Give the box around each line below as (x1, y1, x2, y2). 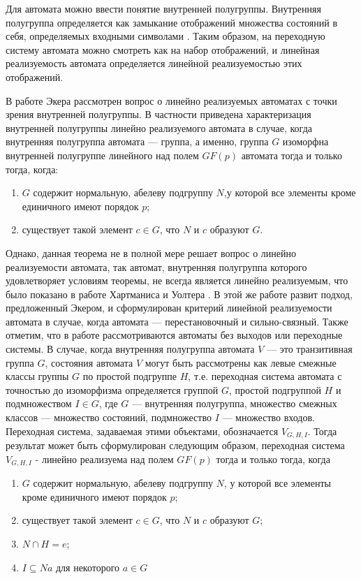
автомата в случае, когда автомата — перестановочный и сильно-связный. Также (6, 314, 348, 328)
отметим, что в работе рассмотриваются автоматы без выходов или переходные (6, 328, 343, 342)
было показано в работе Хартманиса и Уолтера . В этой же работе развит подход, (6, 286, 353, 301)
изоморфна (282, 134, 329, 149)
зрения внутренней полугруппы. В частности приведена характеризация (6, 107, 311, 122)
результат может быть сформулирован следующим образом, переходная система (6, 438, 345, 453)
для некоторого (55, 559, 120, 574)
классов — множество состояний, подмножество (6, 410, 212, 425)
